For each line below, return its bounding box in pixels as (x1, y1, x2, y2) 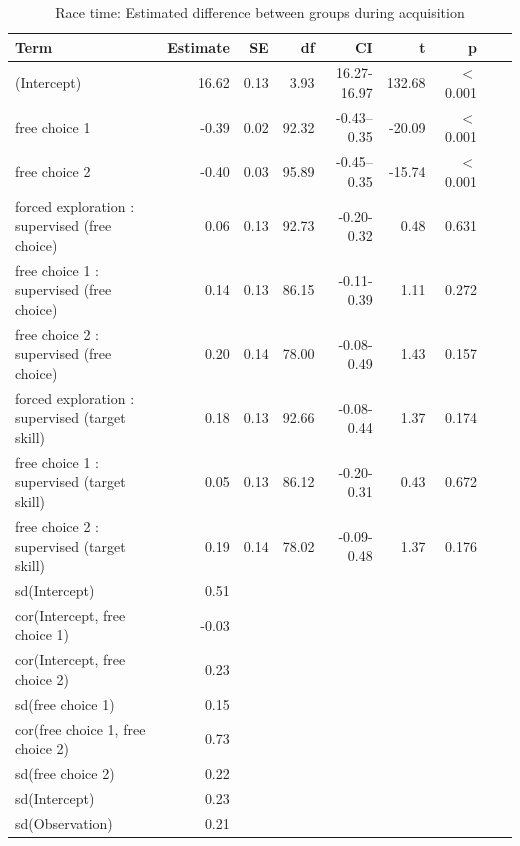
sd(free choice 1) (15, 693, 115, 714)
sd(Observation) (15, 812, 113, 833)
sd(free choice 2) (15, 762, 115, 783)
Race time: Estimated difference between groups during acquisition (55, 2, 465, 22)
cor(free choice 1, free (15, 718, 146, 739)
